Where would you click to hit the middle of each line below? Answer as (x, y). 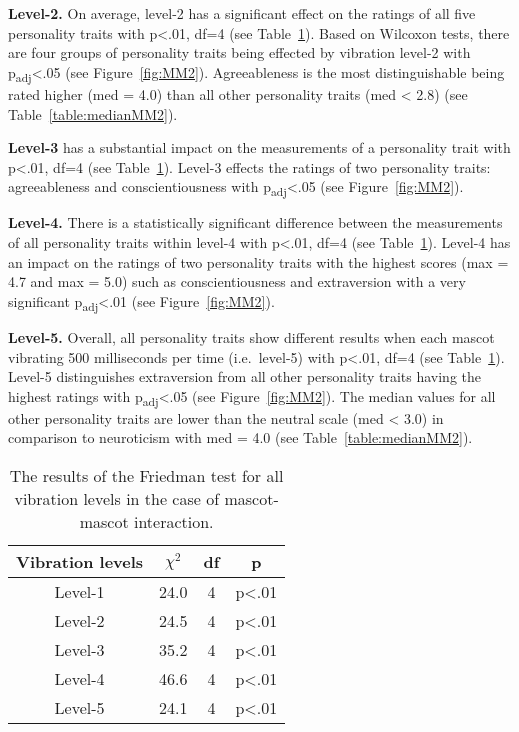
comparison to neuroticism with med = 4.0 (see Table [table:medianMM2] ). (240, 437)
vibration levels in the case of (117, 498)
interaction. (173, 521)
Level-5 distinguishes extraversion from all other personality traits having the (245, 376)
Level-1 (79, 591)
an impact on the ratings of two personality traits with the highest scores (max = (258, 261)
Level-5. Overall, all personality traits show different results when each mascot (251, 336)
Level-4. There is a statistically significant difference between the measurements (255, 222)
